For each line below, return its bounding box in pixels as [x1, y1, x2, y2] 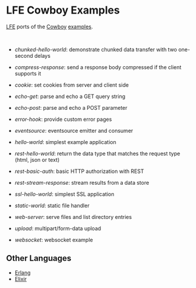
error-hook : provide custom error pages [14, 116, 112, 123]
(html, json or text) [14, 156, 60, 163]
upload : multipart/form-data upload [14, 225, 102, 232]
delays [34, 52, 51, 59]
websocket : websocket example [14, 236, 93, 243]
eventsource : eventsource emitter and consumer [14, 127, 133, 134]
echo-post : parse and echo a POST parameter [14, 104, 128, 111]
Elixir [14, 275, 27, 282]
